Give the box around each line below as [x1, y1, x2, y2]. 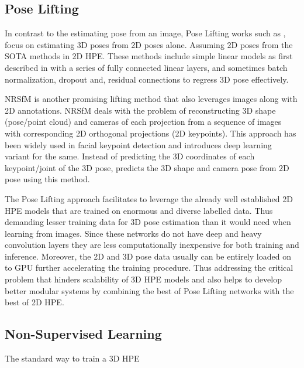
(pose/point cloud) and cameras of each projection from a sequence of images [5, 115, 282, 128]
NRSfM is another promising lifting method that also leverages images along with [5, 93, 298, 105]
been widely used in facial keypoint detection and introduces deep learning [5, 138, 272, 151]
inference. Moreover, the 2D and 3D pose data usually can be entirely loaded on [5, 250, 291, 262]
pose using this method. [5, 173, 90, 185]
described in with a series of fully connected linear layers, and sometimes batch [5, 61, 288, 73]
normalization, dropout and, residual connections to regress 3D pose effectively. [5, 73, 289, 85]
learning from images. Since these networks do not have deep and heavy [5, 227, 262, 239]
